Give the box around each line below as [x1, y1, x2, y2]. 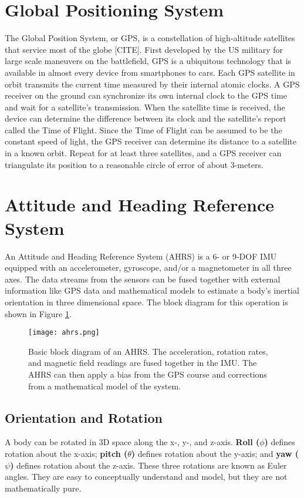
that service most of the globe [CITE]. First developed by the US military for [5, 43, 283, 55]
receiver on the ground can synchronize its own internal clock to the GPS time [5, 89, 287, 102]
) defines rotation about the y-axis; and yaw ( [131, 447, 299, 459]
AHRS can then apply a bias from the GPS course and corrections [28, 368, 267, 380]
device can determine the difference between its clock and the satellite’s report [5, 112, 286, 124]
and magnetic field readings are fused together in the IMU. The [28, 356, 257, 369]
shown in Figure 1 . [5, 307, 72, 319]
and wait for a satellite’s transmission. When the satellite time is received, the [5, 100, 285, 113]
